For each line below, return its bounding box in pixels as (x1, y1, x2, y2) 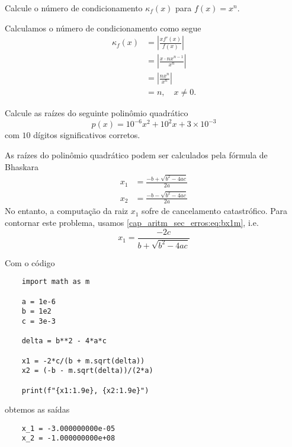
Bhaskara (5, 160, 39, 173)
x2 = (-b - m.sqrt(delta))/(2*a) (21, 366, 153, 375)
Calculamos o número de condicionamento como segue (5, 21, 201, 34)
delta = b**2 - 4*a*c (21, 337, 107, 346)
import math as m (21, 277, 90, 286)
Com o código (5, 256, 55, 269)
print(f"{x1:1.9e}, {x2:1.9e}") (21, 386, 149, 395)
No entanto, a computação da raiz (5, 205, 129, 217)
